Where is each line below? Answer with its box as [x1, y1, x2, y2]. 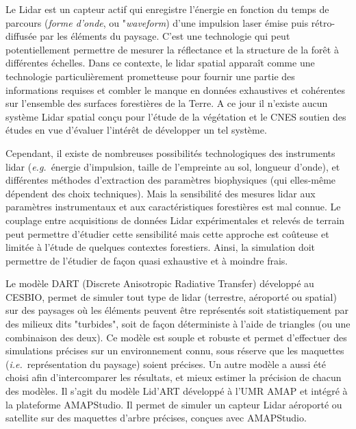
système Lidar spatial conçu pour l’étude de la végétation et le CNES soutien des [5, 109, 346, 123]
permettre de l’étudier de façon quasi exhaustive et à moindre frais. [5, 253, 288, 267]
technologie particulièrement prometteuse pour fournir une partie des [5, 69, 295, 83]
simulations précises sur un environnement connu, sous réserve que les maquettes [5, 343, 344, 358]
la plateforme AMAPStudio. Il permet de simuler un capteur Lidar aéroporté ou [5, 397, 342, 411]
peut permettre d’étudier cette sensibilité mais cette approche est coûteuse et [5, 226, 329, 241]
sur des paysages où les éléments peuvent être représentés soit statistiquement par [5, 303, 349, 317]
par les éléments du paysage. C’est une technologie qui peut [40, 29, 290, 43]
